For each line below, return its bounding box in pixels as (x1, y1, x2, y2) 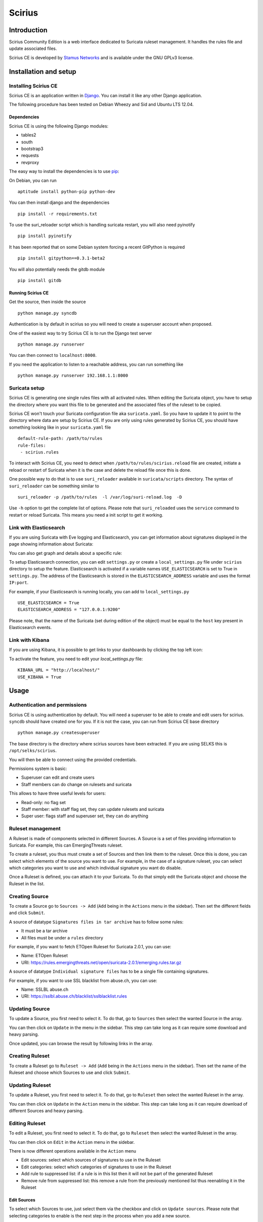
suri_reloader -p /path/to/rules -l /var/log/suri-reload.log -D (18, 494, 182, 500)
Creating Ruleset (9, 1052, 50, 1059)
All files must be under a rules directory (21, 935, 103, 940)
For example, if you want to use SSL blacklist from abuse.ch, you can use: (9, 978, 158, 983)
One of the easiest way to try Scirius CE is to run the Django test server (9, 330, 152, 336)
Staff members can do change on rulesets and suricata (21, 781, 132, 787)
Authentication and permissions (9, 701, 87, 708)
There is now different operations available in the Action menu (9, 1148, 136, 1154)
